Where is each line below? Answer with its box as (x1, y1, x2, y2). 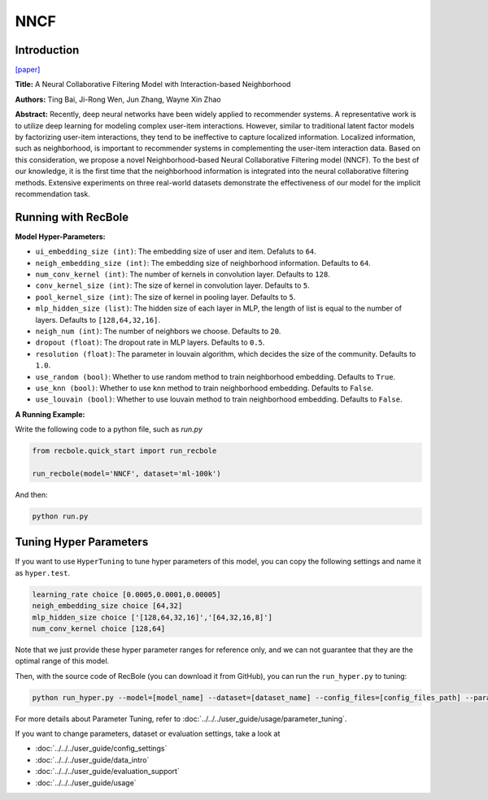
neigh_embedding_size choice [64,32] (32, 602, 183, 611)
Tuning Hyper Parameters (15, 535, 149, 549)
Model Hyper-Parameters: (15, 232, 106, 241)
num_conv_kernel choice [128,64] (32, 624, 166, 633)
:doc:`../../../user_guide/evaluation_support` (35, 767, 181, 776)
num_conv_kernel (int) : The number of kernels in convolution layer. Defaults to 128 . (35, 269, 331, 280)
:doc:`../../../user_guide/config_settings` (35, 744, 168, 754)
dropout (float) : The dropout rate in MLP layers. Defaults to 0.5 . (35, 337, 265, 347)
